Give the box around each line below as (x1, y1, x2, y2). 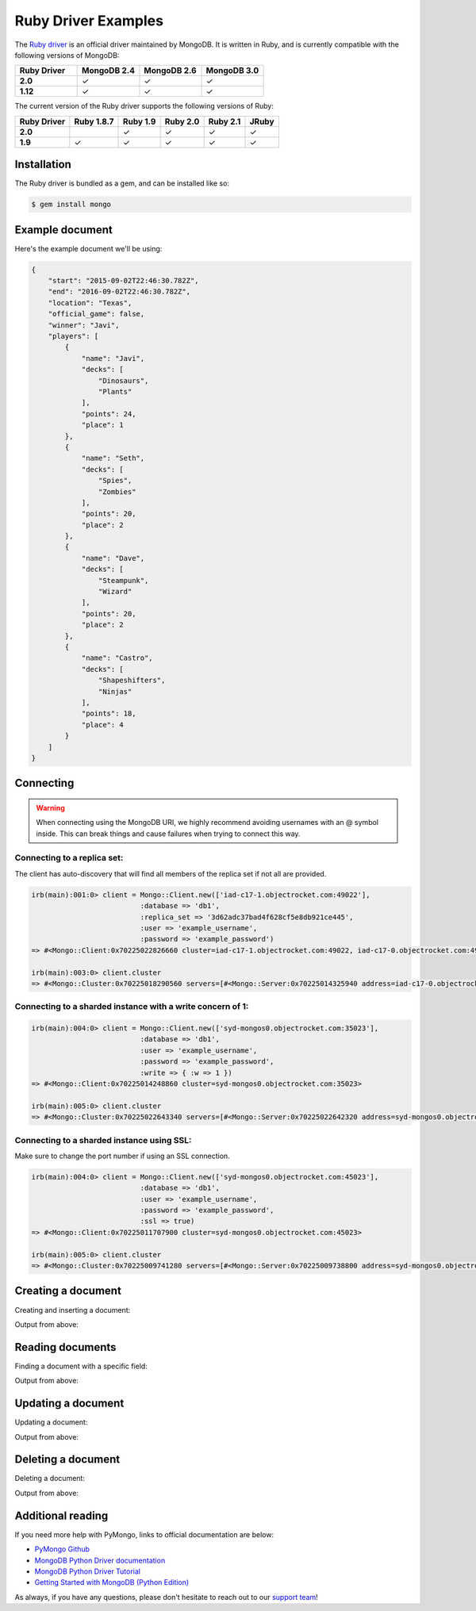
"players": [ (48, 332, 99, 341)
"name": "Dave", (81, 554, 145, 562)
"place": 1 (81, 420, 125, 430)
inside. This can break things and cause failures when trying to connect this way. (36, 829, 301, 838)
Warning (36, 803, 65, 812)
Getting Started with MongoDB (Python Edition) (34, 1578, 190, 1587)
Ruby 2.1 (208, 116, 241, 127)
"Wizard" (98, 587, 132, 596)
